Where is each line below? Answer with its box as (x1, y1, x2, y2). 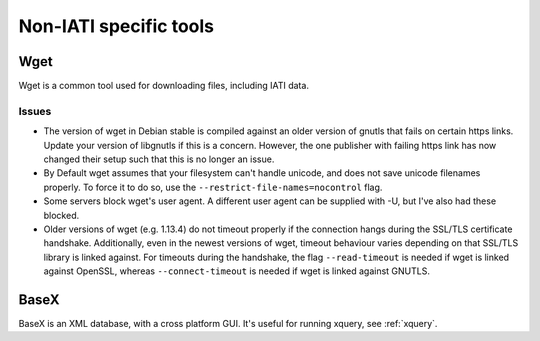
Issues (18, 104, 52, 118)
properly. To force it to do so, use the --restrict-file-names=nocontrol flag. (43, 181, 383, 193)
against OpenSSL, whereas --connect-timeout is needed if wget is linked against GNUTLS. (43, 265, 430, 277)
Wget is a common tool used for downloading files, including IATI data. (18, 80, 310, 92)
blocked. (43, 209, 80, 221)
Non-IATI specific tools (18, 15, 215, 37)
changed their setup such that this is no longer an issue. (43, 153, 275, 165)
